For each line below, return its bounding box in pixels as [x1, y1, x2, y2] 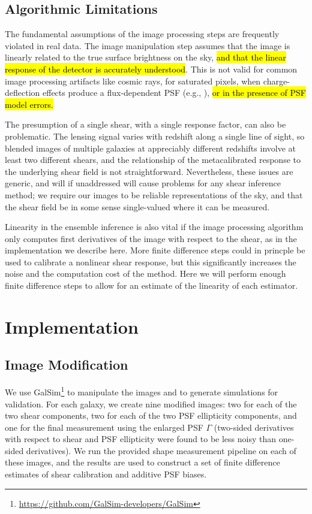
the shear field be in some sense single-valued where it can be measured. [5, 200, 270, 213]
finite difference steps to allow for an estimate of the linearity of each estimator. [5, 279, 298, 292]
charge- [263, 74, 290, 87]
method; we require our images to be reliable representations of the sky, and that [5, 188, 303, 201]
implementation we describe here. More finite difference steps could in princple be [5, 244, 305, 256]
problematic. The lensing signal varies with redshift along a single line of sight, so [5, 129, 305, 142]
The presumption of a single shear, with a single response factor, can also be [5, 118, 286, 131]
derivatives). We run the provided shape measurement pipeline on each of [26, 444, 296, 456]
